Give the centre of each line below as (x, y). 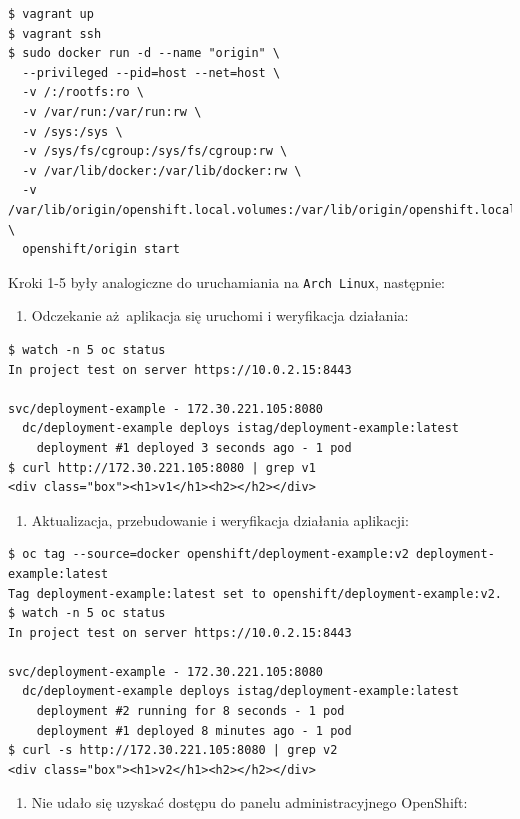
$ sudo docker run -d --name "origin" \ (144, 53)
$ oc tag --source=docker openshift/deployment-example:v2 (208, 554)
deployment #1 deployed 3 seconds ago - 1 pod (194, 447)
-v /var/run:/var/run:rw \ (112, 111)
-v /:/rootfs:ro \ (83, 92)
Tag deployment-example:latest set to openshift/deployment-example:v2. (255, 593)
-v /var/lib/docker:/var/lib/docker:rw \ (162, 170)
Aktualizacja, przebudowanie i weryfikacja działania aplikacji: (220, 519)
